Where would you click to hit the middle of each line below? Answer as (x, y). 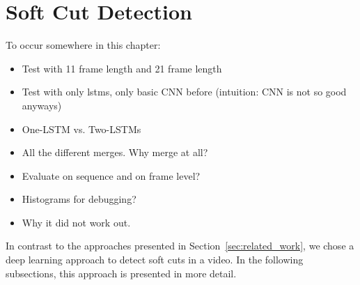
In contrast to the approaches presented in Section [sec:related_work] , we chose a (180, 246)
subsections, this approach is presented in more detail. (121, 273)
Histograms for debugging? (79, 199)
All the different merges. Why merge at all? (115, 152)
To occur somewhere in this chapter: (83, 45)
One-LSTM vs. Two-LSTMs (81, 129)
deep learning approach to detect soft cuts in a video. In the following (155, 260)
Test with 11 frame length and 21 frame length (122, 68)
